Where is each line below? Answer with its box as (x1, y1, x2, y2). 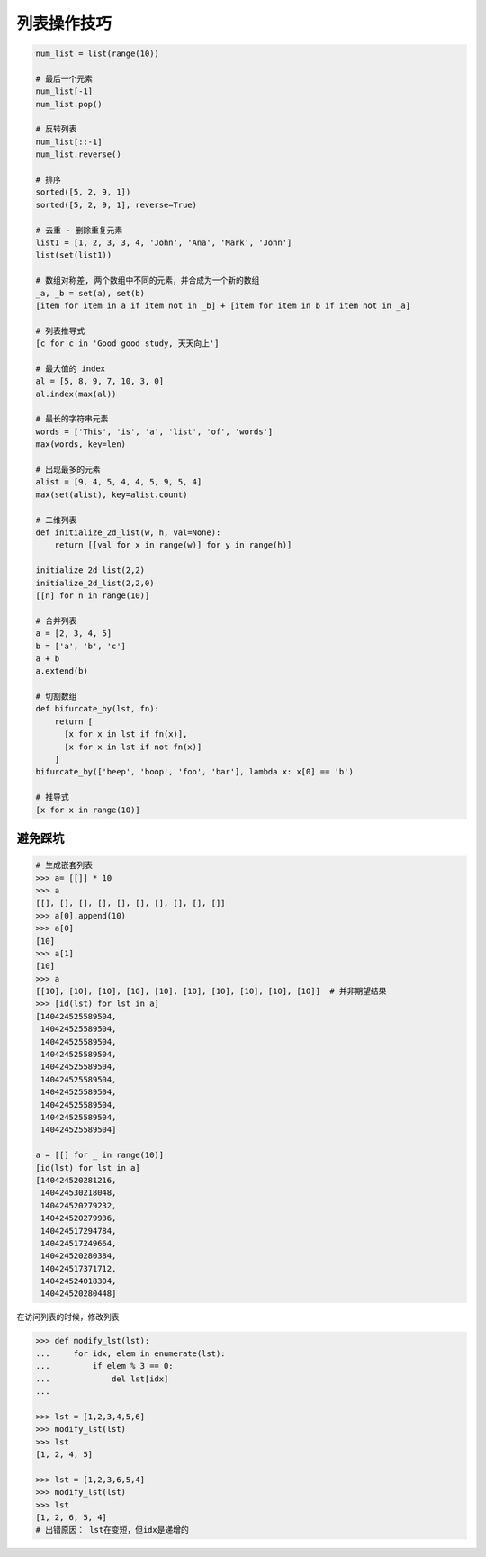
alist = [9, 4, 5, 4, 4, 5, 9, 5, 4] (35, 477, 202, 487)
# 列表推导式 (35, 325, 85, 336)
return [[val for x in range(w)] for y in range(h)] (54, 540, 292, 550)
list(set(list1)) (35, 250, 112, 260)
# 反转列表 (35, 124, 77, 134)
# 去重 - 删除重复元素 (35, 225, 123, 235)
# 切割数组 (35, 692, 77, 702)
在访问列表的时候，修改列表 (16, 1311, 120, 1323)
